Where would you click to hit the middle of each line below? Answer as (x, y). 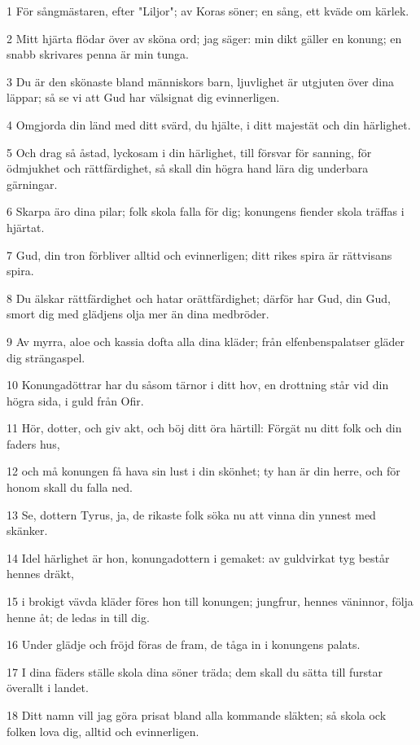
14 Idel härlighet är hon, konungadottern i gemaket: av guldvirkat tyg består (198, 557)
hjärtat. (26, 227)
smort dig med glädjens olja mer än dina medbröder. (138, 314)
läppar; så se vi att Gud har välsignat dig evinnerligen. (143, 97)
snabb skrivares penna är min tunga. (98, 54)
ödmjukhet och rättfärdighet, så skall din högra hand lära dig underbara (188, 168)
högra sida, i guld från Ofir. (75, 400)
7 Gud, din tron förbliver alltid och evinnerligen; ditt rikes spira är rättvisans (199, 254)
